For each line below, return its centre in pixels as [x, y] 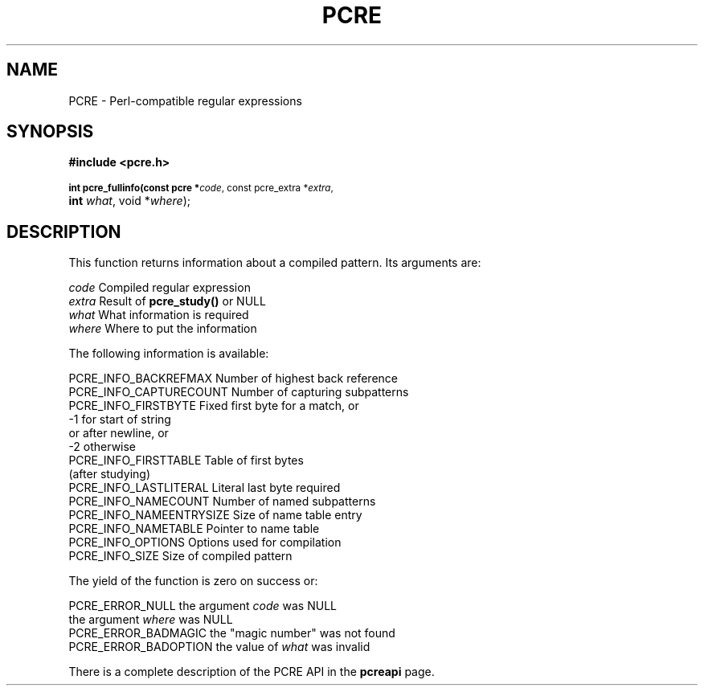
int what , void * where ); [130, 201]
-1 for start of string [120, 420]
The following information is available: [169, 354]
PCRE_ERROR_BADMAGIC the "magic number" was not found [232, 633]
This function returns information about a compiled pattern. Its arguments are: [275, 263]
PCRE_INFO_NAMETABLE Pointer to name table [194, 529]
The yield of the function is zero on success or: [193, 581]
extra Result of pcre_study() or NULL [167, 301]
